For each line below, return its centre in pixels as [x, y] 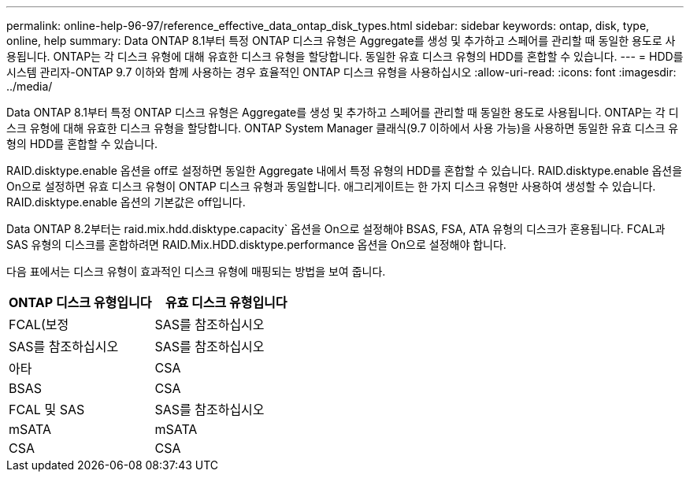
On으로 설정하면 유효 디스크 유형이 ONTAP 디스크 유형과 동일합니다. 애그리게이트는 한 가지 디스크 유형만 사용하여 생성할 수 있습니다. [331, 186]
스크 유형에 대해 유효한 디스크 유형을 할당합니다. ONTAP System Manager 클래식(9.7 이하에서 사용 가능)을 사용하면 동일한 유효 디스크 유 [343, 128]
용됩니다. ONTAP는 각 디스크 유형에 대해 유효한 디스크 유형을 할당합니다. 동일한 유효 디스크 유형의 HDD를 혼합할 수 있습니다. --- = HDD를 [345, 56]
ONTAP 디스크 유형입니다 [80, 302]
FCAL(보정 [39, 324]
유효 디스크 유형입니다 [226, 302]
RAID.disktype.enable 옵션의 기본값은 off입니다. [126, 202]
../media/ [30, 86]
